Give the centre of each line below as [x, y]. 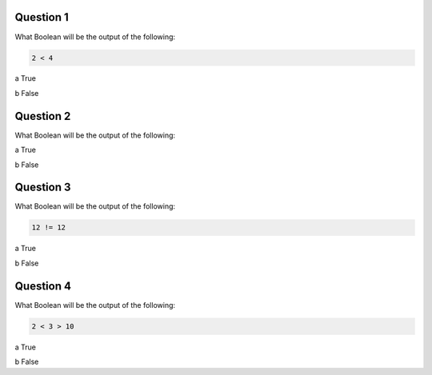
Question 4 [43, 286]
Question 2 [43, 116]
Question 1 [42, 17]
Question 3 [43, 187]
